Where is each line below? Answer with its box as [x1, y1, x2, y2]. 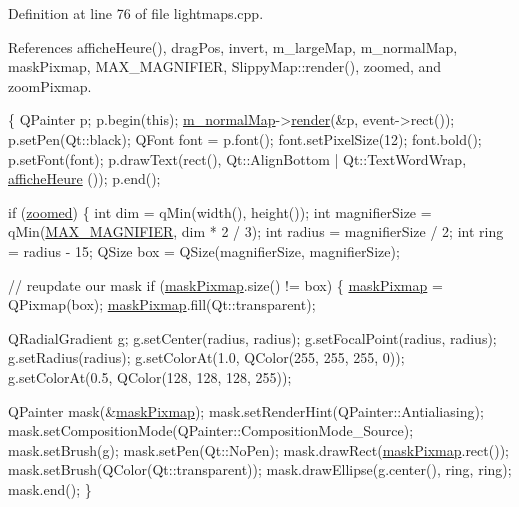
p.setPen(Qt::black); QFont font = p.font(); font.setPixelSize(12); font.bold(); [8, 128, 482, 149]
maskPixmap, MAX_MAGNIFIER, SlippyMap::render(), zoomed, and [8, 56, 442, 77]
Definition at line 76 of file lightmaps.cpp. [8, 3, 264, 23]
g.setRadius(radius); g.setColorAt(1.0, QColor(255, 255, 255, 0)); [8, 347, 405, 368]
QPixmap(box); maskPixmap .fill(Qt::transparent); [8, 294, 316, 315]
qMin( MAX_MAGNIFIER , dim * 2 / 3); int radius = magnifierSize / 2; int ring [8, 221, 504, 242]
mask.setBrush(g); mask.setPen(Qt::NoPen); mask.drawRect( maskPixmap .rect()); [8, 439, 509, 460]
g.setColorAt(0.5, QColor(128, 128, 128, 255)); [8, 366, 292, 387]
